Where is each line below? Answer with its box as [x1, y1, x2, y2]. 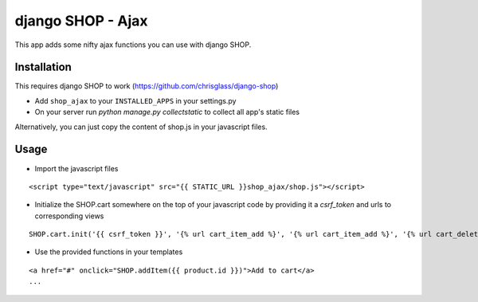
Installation [14, 61, 72, 74]
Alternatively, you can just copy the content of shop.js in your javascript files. [14, 122, 268, 131]
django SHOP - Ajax [14, 12, 148, 29]
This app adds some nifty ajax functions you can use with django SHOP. [14, 40, 252, 49]
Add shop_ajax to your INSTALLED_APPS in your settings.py [34, 96, 237, 105]
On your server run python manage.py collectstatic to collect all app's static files [34, 108, 300, 117]
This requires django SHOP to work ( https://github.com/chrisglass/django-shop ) [14, 81, 279, 91]
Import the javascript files [34, 163, 119, 173]
